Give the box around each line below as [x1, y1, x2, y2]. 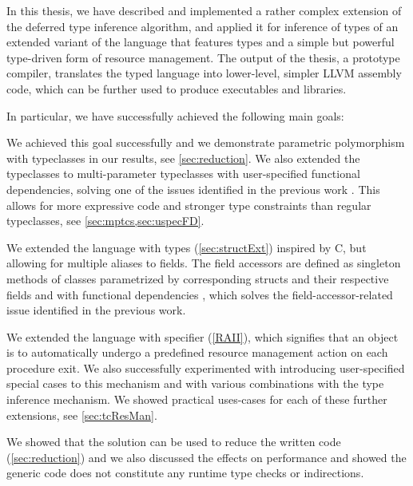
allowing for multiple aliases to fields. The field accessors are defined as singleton [6, 255, 401, 271]
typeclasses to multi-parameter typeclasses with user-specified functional [6, 165, 360, 182]
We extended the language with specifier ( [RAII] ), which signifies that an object [6, 328, 399, 345]
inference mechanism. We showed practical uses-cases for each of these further [6, 391, 387, 408]
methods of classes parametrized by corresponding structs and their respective [6, 270, 389, 286]
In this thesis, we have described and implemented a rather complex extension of [6, 2, 402, 18]
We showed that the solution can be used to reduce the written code [6, 433, 341, 450]
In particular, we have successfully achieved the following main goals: [6, 107, 344, 124]
